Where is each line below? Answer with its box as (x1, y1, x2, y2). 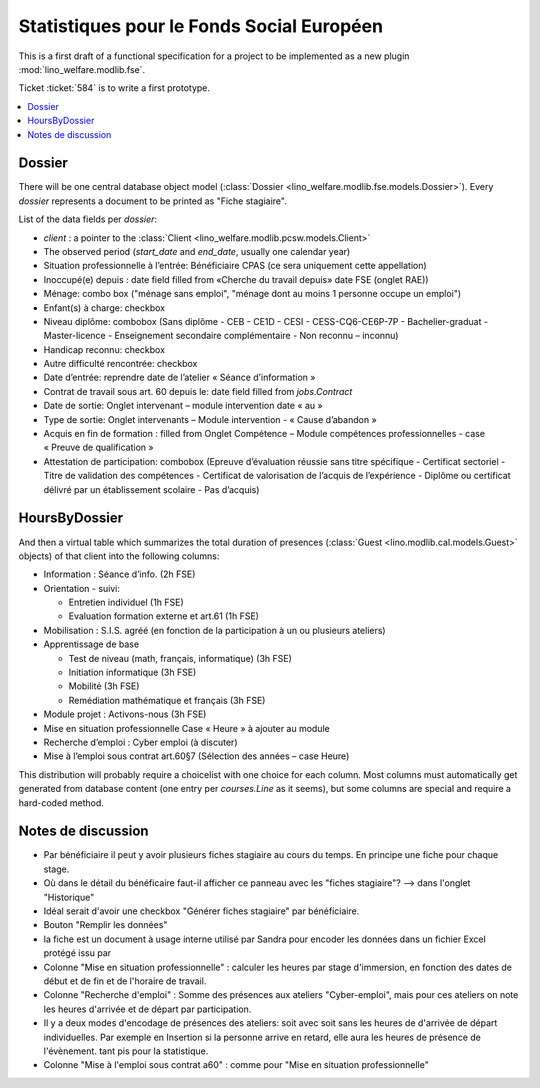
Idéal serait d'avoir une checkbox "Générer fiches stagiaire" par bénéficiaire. (43, 905, 360, 917)
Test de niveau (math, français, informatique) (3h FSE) (68, 652, 292, 664)
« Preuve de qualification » (43, 441, 154, 454)
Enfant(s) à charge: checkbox (43, 301, 166, 314)
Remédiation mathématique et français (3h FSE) (68, 694, 266, 706)
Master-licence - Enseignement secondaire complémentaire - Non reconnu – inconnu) (43, 330, 399, 342)
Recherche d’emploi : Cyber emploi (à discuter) (43, 736, 238, 748)
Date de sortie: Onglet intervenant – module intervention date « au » (43, 400, 324, 412)
